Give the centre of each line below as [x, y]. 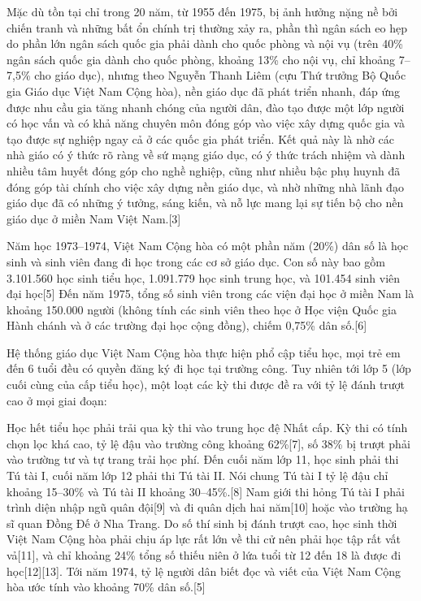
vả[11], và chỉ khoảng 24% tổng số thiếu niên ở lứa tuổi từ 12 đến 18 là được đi [204, 555]
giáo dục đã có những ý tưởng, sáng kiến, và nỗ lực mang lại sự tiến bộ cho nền [205, 203]
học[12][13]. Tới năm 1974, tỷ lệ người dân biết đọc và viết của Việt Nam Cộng [204, 571]
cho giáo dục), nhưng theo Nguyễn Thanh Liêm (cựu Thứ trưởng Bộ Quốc [220, 75]
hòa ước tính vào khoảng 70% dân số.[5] [106, 587]
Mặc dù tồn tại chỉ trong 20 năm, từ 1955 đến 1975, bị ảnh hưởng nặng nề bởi [202, 11]
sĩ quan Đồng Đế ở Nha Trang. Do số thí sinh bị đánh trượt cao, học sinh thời [202, 523]
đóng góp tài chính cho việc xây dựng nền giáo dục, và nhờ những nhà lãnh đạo [205, 186]
